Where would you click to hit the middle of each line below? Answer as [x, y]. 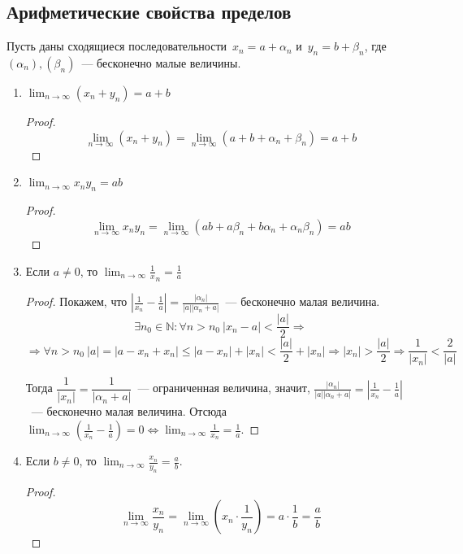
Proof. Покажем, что [76, 301]
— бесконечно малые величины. [161, 63]
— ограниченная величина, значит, [224, 388]
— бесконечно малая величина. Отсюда [129, 411]
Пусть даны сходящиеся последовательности [117, 46]
